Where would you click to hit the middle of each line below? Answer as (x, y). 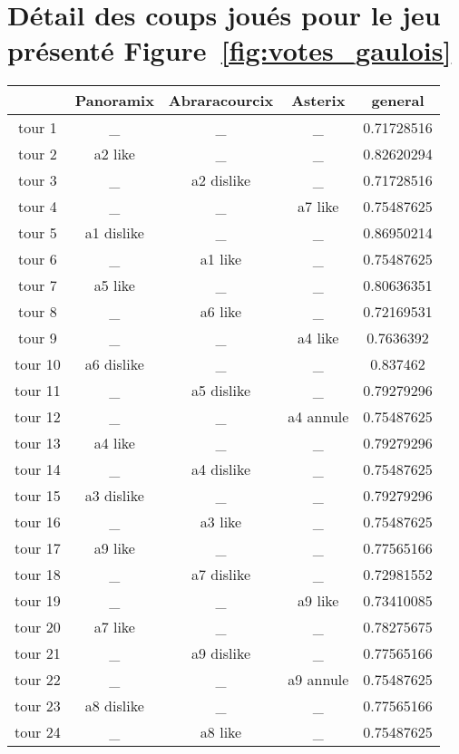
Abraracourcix (221, 101)
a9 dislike (221, 653)
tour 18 (38, 575)
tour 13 (38, 443)
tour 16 (38, 522)
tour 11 (38, 391)
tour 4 (38, 207)
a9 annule (318, 680)
